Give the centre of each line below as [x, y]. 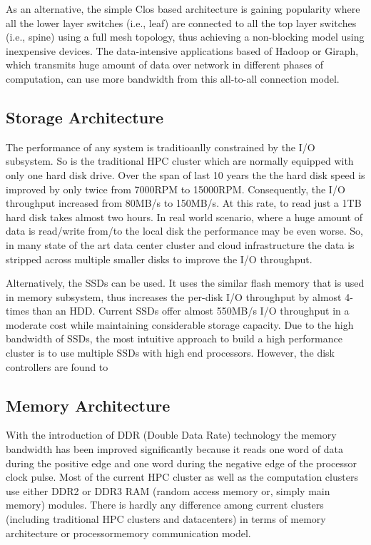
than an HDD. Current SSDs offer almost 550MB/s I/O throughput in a [191, 311]
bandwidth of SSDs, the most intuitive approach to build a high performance [174, 338]
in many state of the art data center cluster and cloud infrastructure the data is [180, 244]
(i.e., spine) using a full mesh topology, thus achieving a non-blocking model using [185, 37]
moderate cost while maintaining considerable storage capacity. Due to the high [180, 324]
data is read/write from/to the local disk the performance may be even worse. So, [184, 231]
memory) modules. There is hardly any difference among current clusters [165, 505]
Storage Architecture [85, 117]
